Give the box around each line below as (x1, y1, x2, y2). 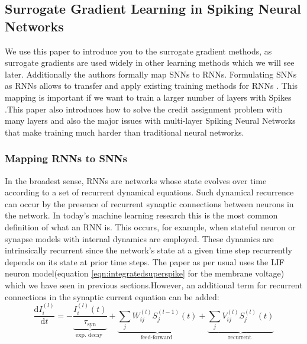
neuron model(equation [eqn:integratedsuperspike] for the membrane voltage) (5, 267, 285, 279)
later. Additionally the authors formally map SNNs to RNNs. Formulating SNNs (5, 67, 297, 80)
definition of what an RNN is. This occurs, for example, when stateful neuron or (5, 220, 296, 233)
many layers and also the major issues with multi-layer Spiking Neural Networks (5, 114, 296, 127)
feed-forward (140, 334, 173, 340)
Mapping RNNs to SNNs (5, 151, 127, 166)
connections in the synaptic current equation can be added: (5, 290, 219, 303)
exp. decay (76, 332, 103, 338)
